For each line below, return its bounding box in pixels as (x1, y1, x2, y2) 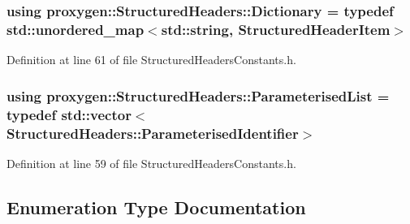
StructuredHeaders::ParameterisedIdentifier (6, 123, 299, 143)
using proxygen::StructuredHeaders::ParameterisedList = (6, 85, 390, 106)
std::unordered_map (6, 19, 145, 39)
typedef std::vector (6, 104, 132, 124)
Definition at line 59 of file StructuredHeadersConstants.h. (6, 154, 296, 171)
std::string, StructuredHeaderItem (161, 19, 391, 39)
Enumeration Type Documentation (6, 194, 306, 219)
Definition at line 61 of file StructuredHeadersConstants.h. (6, 51, 296, 68)
